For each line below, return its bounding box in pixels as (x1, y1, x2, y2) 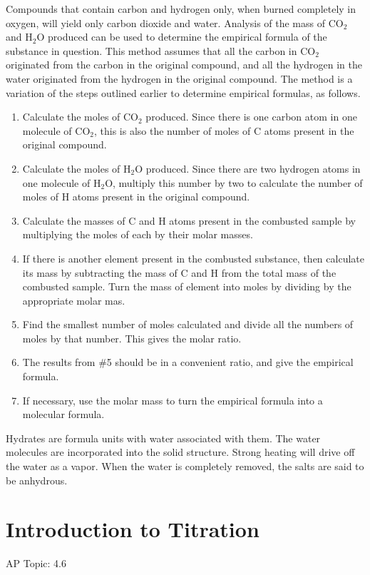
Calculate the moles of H (22, 161, 131, 175)
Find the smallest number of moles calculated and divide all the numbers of (22, 317, 354, 332)
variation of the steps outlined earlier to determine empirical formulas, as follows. (6, 85, 361, 100)
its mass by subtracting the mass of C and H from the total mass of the (22, 265, 336, 280)
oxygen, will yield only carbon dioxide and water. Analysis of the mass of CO (6, 15, 344, 30)
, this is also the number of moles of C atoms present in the (93, 123, 354, 138)
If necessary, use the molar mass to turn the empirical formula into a (22, 392, 323, 407)
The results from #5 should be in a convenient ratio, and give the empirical (22, 355, 354, 370)
